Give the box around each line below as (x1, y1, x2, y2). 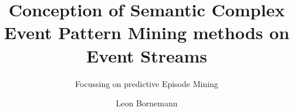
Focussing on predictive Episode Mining (75, 77, 218, 89)
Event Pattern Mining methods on (4, 20, 290, 44)
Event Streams (86, 43, 207, 67)
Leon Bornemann (116, 97, 178, 109)
